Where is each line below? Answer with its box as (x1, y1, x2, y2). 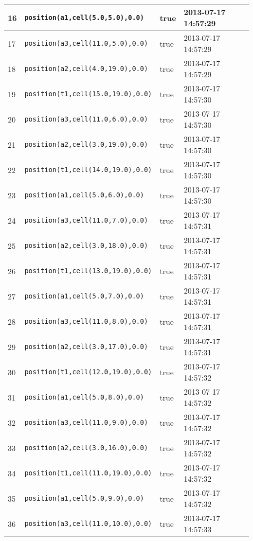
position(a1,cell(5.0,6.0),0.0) (24, 191, 144, 199)
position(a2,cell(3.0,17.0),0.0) (24, 343, 148, 350)
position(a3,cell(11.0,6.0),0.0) (24, 115, 148, 123)
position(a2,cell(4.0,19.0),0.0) (24, 65, 148, 72)
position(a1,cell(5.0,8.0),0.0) (24, 393, 144, 401)
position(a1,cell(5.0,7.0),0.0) (24, 292, 144, 300)
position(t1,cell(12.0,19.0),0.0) (24, 368, 152, 376)
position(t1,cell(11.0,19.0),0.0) (24, 469, 152, 477)
